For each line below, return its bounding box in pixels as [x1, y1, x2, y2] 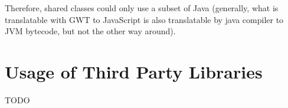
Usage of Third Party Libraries [5, 59, 263, 83]
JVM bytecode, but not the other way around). [5, 25, 176, 37]
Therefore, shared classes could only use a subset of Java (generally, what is [5, 2, 279, 14]
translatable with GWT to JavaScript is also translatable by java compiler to [5, 13, 284, 25]
